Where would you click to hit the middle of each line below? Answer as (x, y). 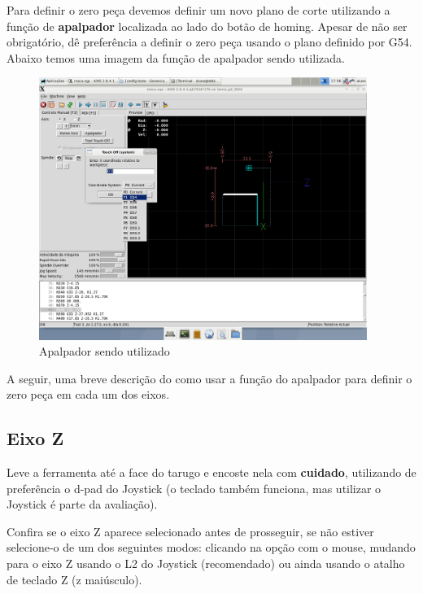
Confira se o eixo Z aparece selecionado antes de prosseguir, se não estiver (190, 531)
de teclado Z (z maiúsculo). (74, 579)
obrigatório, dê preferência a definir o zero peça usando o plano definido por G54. (209, 42)
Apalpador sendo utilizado (105, 351)
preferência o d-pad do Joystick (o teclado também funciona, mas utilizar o (194, 488)
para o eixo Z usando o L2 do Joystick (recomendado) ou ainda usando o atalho (206, 563)
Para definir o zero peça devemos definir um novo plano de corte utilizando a (198, 10)
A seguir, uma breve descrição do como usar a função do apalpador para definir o (209, 378)
